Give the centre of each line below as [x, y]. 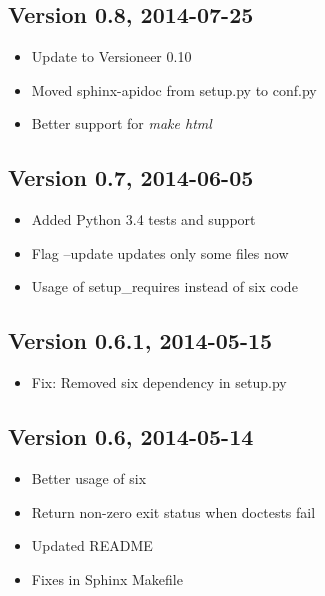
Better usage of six [89, 477]
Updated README [92, 545]
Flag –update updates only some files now [160, 252]
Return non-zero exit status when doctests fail [173, 511]
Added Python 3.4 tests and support [143, 219]
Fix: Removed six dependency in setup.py [159, 382]
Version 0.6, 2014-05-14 [131, 436]
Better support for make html [121, 123]
